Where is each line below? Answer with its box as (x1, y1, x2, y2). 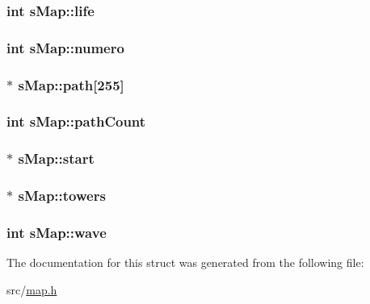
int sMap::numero (6, 37, 124, 57)
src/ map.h (6, 281, 57, 298)
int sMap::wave (6, 222, 107, 242)
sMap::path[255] (18, 74, 124, 94)
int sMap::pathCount (6, 111, 146, 131)
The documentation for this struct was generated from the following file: (6, 254, 364, 271)
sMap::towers (18, 185, 106, 206)
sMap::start (18, 148, 95, 169)
